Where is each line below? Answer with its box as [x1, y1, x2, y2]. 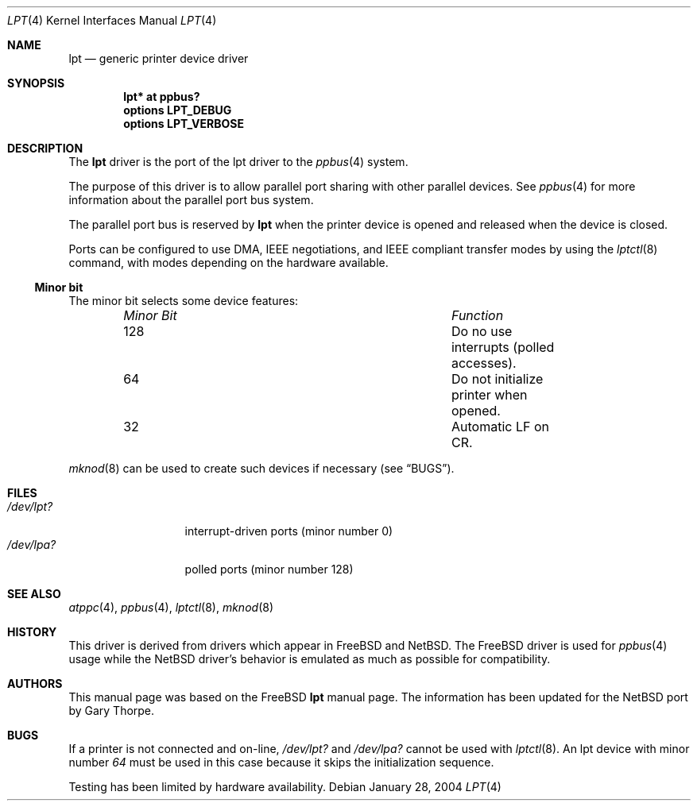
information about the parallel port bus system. [68, 193, 314, 207]
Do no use [451, 323, 513, 339]
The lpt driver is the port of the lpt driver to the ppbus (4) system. [68, 155, 409, 168]
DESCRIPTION [7, 141, 83, 155]
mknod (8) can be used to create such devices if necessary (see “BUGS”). [68, 461, 455, 475]
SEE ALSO [7, 587, 61, 600]
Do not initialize [451, 371, 544, 387]
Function [451, 307, 504, 323]
